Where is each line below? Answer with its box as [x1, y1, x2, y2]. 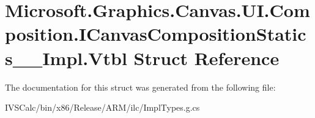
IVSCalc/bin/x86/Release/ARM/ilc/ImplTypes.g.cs [5, 101, 200, 114]
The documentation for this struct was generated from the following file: [5, 80, 276, 93]
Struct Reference [133, 45, 280, 70]
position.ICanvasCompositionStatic [5, 21, 306, 46]
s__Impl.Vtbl [5, 45, 127, 70]
